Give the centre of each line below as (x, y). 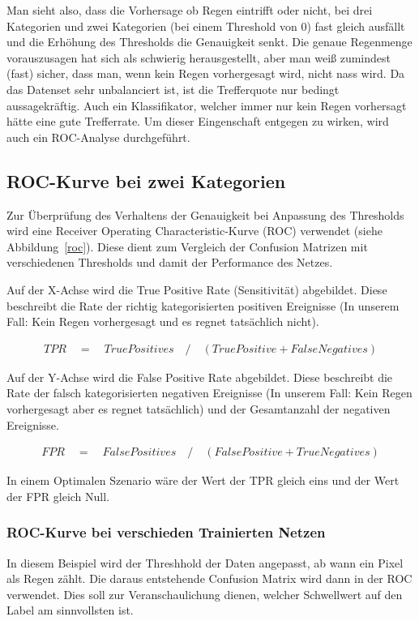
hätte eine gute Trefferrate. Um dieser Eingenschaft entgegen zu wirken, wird (198, 121)
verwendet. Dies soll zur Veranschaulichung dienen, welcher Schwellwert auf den (205, 594)
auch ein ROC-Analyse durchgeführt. (98, 137)
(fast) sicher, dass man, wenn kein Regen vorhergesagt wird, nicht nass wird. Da (206, 73)
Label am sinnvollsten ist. (70, 610)
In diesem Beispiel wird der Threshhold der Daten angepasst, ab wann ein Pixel (205, 562)
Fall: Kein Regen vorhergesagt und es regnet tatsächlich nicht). (163, 321)
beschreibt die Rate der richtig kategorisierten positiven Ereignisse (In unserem (203, 305)
